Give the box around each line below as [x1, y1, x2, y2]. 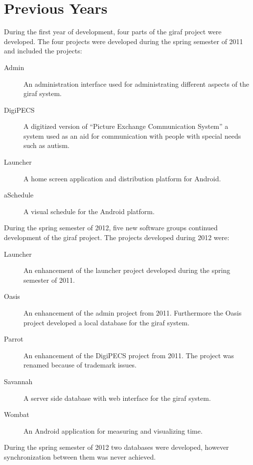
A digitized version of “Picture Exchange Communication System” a [23, 121, 229, 131]
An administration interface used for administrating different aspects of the [23, 78, 250, 89]
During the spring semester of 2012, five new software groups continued [4, 222, 218, 233]
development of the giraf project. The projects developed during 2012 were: [4, 232, 230, 243]
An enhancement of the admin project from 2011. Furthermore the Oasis [23, 308, 242, 318]
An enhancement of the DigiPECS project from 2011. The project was [23, 350, 234, 360]
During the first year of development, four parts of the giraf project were [4, 26, 222, 37]
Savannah [4, 376, 33, 386]
